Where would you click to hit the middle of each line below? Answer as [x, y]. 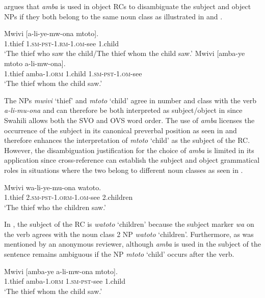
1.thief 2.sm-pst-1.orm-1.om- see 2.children [69, 197]
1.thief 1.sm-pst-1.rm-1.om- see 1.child [61, 43]
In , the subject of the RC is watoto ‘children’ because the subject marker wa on [129, 224]
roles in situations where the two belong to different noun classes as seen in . [124, 170]
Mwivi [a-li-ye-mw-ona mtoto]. [51, 33]
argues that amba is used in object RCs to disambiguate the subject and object [128, 6]
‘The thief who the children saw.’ [55, 207]
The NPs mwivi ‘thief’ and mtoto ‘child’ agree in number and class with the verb [130, 100]
